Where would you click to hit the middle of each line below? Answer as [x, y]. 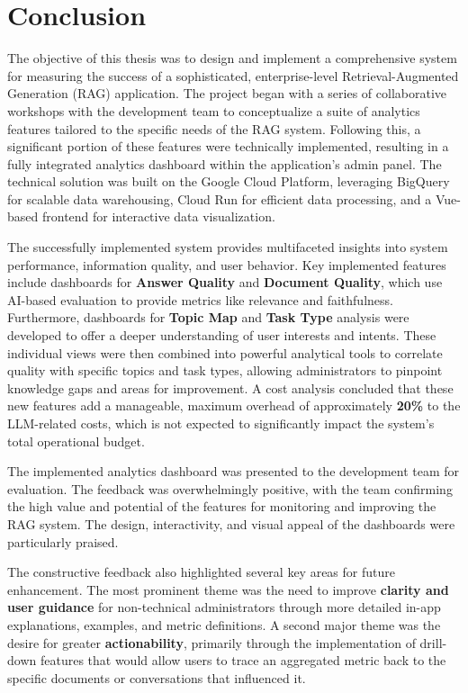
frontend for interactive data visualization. [158, 216]
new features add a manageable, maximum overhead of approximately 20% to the [234, 405]
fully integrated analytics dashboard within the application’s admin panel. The [225, 163]
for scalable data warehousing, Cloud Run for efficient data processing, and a [220, 198]
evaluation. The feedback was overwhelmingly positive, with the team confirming [230, 488]
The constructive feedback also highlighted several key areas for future [201, 572]
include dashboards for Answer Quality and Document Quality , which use [225, 282]
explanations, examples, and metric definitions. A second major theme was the [224, 624]
